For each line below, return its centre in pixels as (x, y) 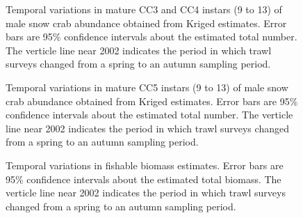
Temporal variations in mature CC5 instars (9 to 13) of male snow (147, 87)
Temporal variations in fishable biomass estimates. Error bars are (145, 165)
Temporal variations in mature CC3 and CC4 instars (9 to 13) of (144, 9)
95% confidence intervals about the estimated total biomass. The (144, 179)
